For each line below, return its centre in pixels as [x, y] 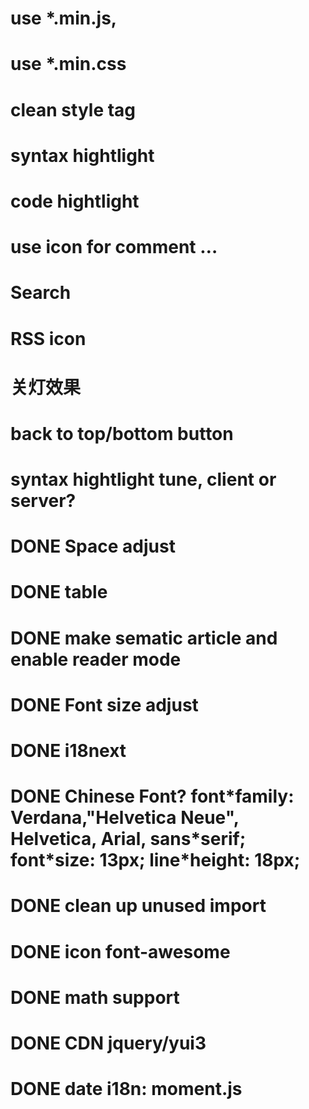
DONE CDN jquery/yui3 [108, 1043]
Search [41, 293]
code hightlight [75, 201]
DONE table [59, 592]
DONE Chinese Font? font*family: [152, 796]
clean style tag [73, 109]
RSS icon [48, 338]
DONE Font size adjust [104, 704]
